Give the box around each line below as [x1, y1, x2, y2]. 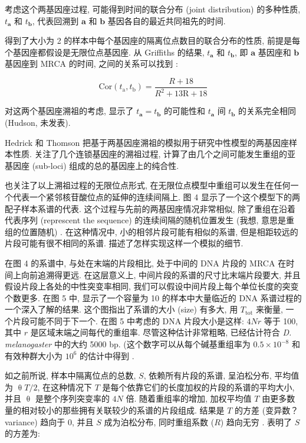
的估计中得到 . [80, 349, 134, 361]
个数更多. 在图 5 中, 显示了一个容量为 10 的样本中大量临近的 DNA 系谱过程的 [5, 291, 302, 304]
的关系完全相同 [238, 105, 297, 117]
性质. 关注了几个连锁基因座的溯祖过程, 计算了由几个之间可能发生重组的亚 [12, 148, 296, 160]
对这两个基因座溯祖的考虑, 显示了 [5, 105, 134, 117]
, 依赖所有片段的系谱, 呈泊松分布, [143, 369, 272, 382]
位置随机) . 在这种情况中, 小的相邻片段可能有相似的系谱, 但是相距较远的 [21, 225, 298, 237]
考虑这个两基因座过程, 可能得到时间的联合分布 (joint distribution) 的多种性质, [5, 3, 301, 15]
